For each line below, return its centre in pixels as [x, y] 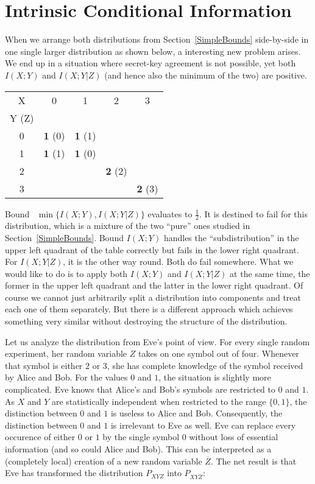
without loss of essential [234, 437]
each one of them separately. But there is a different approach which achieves [149, 309]
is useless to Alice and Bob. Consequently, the [196, 413]
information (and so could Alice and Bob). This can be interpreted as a [138, 449]
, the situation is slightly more [215, 377]
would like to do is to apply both [66, 273]
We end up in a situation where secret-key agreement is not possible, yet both [150, 63]
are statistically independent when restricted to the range [159, 401]
